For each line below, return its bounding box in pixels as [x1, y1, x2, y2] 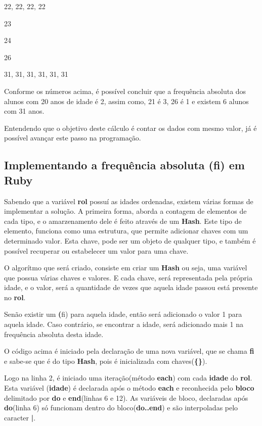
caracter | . [4, 412, 36, 422]
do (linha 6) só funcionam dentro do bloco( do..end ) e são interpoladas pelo [4, 402, 238, 413]
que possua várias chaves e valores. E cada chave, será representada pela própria [4, 272, 252, 282]
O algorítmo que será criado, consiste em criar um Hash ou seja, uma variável [4, 262, 247, 273]
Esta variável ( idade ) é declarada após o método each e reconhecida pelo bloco [4, 383, 254, 393]
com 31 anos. [4, 106, 45, 116]
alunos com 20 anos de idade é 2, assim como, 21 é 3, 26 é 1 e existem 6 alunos [4, 96, 249, 106]
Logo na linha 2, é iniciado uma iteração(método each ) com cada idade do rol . [4, 372, 252, 383]
